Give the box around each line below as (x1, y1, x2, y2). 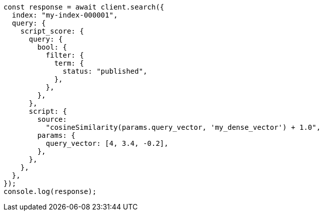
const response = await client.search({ (4, 3, 165, 11)
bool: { (37, 43, 67, 51)
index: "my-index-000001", (12, 11, 118, 19)
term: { (54, 59, 84, 67)
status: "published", (63, 67, 147, 75)
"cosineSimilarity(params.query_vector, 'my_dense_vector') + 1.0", (46, 123, 321, 131)
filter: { (46, 51, 84, 59)
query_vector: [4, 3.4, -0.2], (46, 139, 169, 147)
